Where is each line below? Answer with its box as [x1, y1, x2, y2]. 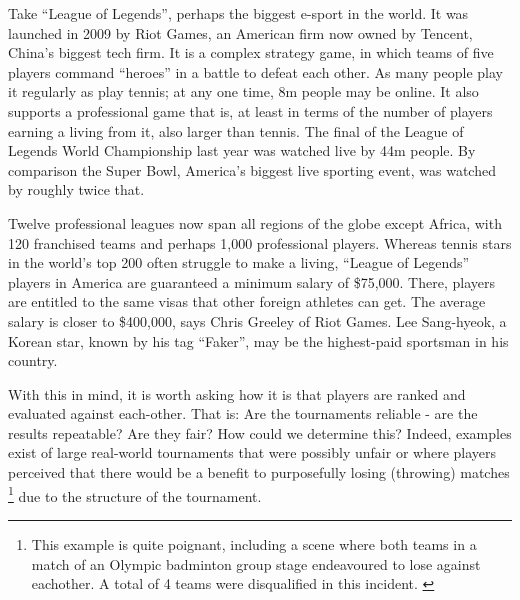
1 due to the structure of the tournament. [8, 482, 262, 506]
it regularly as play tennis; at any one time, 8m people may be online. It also [8, 81, 479, 102]
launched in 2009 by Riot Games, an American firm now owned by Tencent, [8, 22, 473, 43]
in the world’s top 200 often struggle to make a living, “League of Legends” [8, 252, 470, 273]
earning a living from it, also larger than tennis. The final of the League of [8, 120, 464, 141]
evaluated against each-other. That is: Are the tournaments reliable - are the [8, 403, 478, 424]
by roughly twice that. [8, 179, 145, 200]
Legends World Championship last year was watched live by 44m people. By [8, 140, 476, 161]
